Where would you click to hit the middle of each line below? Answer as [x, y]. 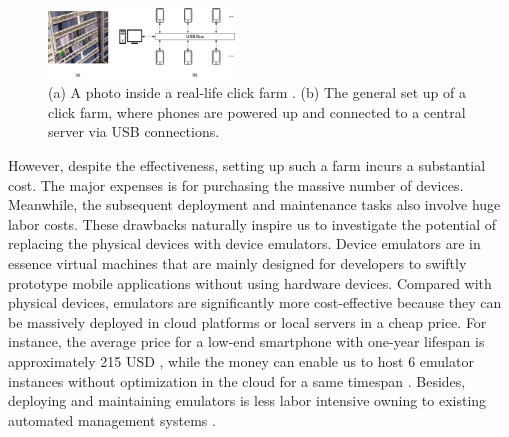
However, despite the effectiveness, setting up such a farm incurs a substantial [247, 165]
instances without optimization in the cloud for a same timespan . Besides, [237, 380]
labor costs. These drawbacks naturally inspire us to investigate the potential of [252, 223]
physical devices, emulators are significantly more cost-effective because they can [255, 302]
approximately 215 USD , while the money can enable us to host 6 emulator [241, 360]
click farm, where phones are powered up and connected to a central [257, 111]
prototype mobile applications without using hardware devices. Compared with [250, 282]
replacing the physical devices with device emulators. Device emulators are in [244, 243]
